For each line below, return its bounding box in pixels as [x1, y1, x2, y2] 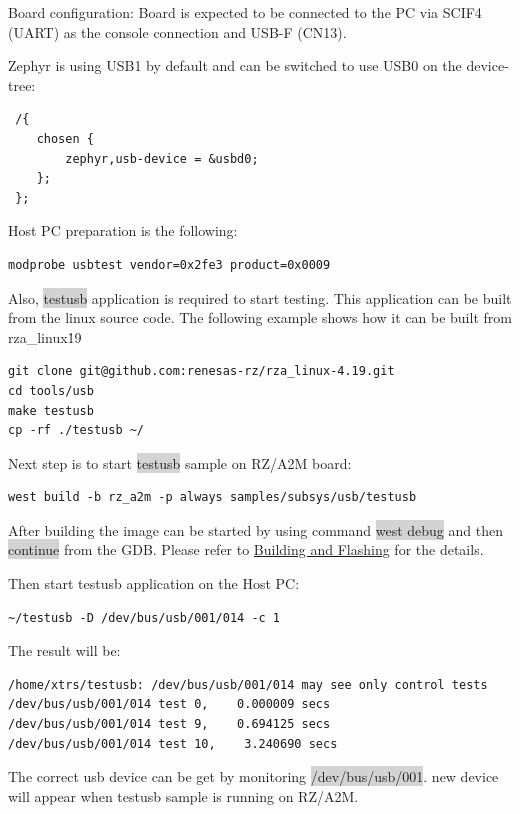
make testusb [8, 403, 94, 418]
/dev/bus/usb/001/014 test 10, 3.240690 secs [8, 736, 338, 751]
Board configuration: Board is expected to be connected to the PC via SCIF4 [8, 2, 482, 22]
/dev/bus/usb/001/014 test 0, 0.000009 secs [8, 697, 331, 712]
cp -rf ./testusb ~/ [8, 423, 145, 438]
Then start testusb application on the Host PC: [8, 573, 300, 594]
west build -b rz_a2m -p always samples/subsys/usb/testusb [8, 490, 417, 505]
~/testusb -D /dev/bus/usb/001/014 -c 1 [8, 610, 281, 625]
